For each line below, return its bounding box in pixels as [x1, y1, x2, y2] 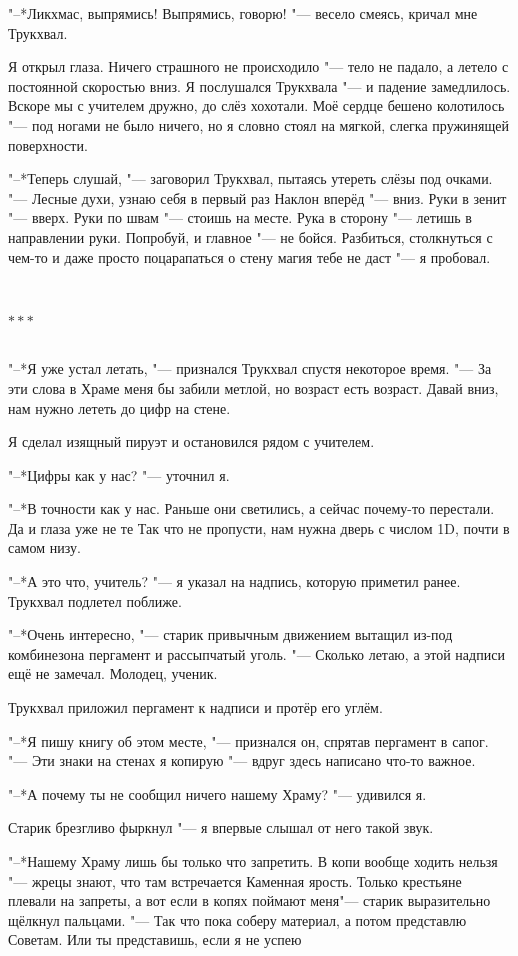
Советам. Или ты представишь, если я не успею [8, 929, 302, 950]
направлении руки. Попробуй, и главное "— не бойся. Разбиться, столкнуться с [8, 226, 493, 247]
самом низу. [8, 537, 81, 558]
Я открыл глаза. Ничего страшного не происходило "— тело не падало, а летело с [8, 56, 509, 77]
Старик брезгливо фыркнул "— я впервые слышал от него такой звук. [8, 817, 434, 838]
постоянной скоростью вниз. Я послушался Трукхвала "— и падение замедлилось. [8, 75, 511, 96]
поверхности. [8, 134, 88, 155]
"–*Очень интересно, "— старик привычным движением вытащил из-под [8, 624, 453, 645]
